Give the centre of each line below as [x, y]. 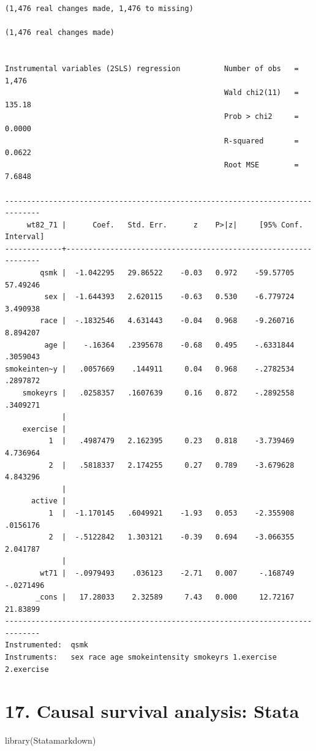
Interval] [25, 237]
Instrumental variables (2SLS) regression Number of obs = [152, 68]
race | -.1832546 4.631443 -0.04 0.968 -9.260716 [167, 321]
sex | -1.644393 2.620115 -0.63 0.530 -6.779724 [169, 297]
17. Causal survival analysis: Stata [152, 711]
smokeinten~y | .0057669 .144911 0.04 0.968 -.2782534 [150, 369]
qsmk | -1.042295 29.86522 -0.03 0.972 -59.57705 [167, 273]
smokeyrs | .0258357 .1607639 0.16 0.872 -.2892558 [158, 393]
